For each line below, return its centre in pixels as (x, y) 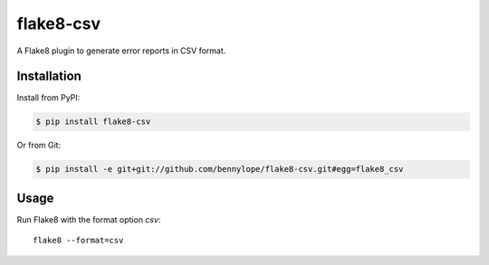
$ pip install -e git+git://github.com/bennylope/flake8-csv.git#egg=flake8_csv (220, 169)
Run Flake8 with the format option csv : (89, 219)
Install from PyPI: (48, 98)
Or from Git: (39, 146)
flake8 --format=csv (78, 241)
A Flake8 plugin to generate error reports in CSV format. (121, 51)
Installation (49, 76)
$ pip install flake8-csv (93, 122)
